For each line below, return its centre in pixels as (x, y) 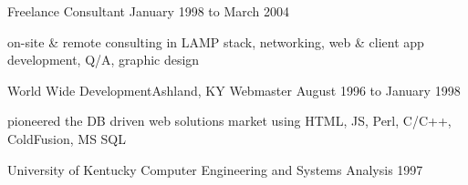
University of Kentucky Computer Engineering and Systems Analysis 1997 (215, 169)
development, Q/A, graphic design (104, 60)
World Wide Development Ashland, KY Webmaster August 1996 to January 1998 (234, 90)
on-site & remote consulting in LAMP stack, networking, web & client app (216, 41)
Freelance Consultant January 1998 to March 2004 (149, 11)
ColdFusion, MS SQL (67, 138)
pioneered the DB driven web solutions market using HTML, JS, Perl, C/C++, (229, 121)
